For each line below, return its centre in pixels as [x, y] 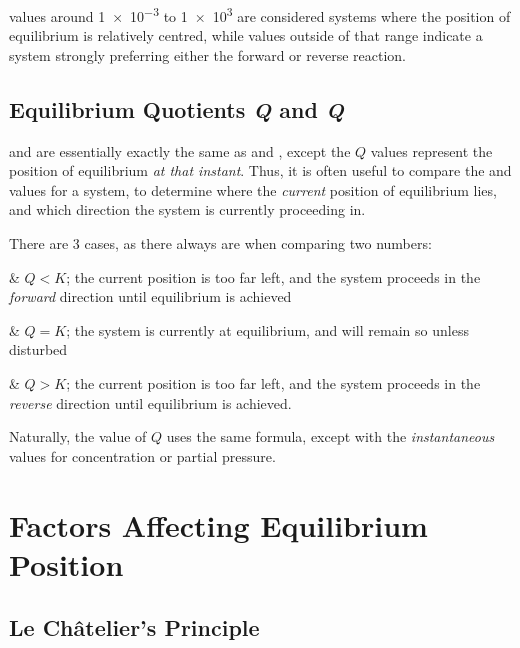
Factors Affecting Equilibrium [218, 524]
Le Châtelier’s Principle [134, 627]
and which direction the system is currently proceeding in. [187, 209]
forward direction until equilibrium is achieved [150, 296]
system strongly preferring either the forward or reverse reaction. [208, 54]
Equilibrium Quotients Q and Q [176, 108]
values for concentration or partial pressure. [142, 455]
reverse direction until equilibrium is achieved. [150, 402]
